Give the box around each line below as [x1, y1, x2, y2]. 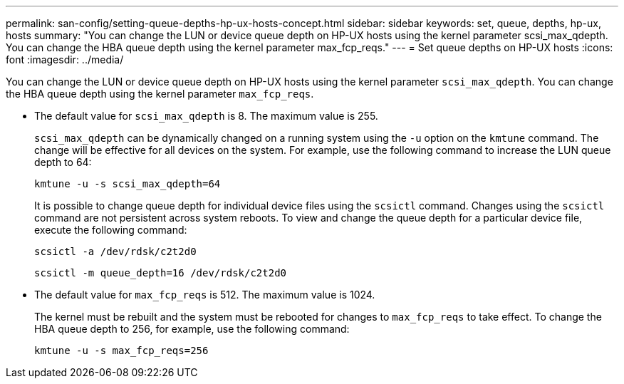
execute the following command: [34, 224, 187, 236]
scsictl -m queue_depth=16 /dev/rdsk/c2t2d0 [34, 267, 287, 279]
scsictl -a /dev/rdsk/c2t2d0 [34, 246, 197, 257]
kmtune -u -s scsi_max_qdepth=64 [34, 178, 221, 190]
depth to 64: [34, 156, 92, 168]
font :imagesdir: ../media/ [6, 53, 124, 66]
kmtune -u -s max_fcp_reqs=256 [34, 345, 209, 356]
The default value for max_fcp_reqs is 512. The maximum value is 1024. [34, 289, 375, 301]
